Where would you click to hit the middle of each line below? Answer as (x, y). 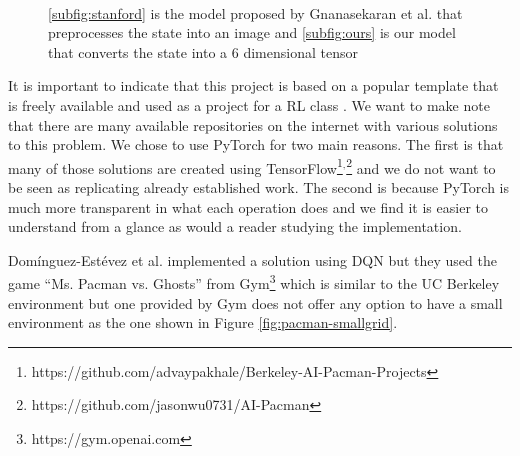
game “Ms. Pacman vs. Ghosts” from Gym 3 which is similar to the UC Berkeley (254, 282)
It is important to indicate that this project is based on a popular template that (253, 85)
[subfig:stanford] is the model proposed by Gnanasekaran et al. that (255, 12)
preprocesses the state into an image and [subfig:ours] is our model (252, 32)
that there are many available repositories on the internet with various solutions (253, 124)
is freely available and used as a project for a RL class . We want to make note (249, 104)
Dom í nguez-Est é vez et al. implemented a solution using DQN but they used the (252, 259)
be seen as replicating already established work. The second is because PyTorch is (259, 187)
